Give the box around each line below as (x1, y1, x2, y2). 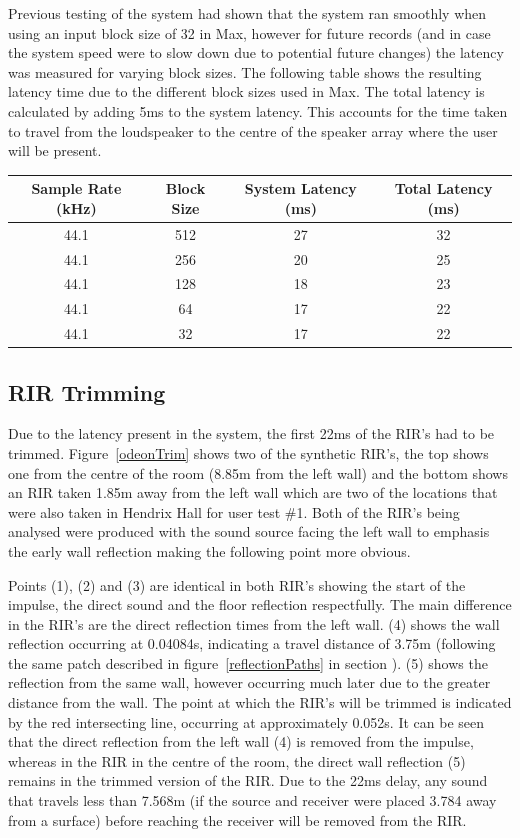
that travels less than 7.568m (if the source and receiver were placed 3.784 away (8, 790, 497, 811)
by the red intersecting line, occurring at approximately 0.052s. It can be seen (8, 711, 485, 732)
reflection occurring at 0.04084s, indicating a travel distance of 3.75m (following (8, 633, 496, 654)
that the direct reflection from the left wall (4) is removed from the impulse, (8, 731, 474, 752)
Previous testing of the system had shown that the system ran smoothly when (8, 3, 487, 23)
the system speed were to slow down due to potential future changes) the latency (8, 42, 504, 63)
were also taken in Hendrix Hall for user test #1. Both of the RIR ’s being (8, 501, 460, 522)
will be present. (8, 140, 102, 161)
